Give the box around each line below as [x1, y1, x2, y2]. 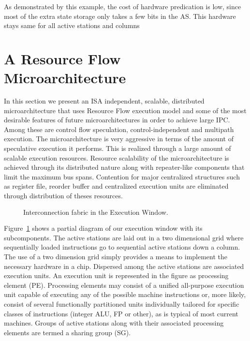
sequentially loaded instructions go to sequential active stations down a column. [4, 242, 240, 252]
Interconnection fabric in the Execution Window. [23, 207, 168, 217]
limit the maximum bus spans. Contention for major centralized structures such [4, 171, 240, 181]
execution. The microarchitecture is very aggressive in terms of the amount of [4, 133, 234, 144]
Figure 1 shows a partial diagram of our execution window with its [4, 223, 203, 233]
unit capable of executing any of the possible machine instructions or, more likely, [4, 289, 246, 299]
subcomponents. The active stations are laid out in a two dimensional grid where [4, 232, 244, 242]
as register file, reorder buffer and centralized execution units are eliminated [4, 181, 229, 191]
